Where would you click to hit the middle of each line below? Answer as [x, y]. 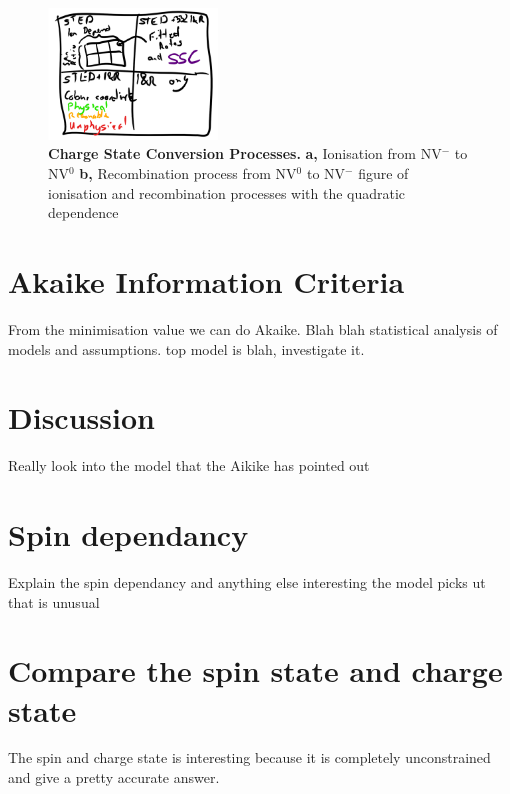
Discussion [81, 417]
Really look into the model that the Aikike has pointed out [189, 465]
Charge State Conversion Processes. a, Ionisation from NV [245, 153]
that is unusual [54, 601]
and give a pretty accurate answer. [114, 777]
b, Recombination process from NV [188, 173]
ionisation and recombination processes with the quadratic [227, 192]
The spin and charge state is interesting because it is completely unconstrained [249, 757]
